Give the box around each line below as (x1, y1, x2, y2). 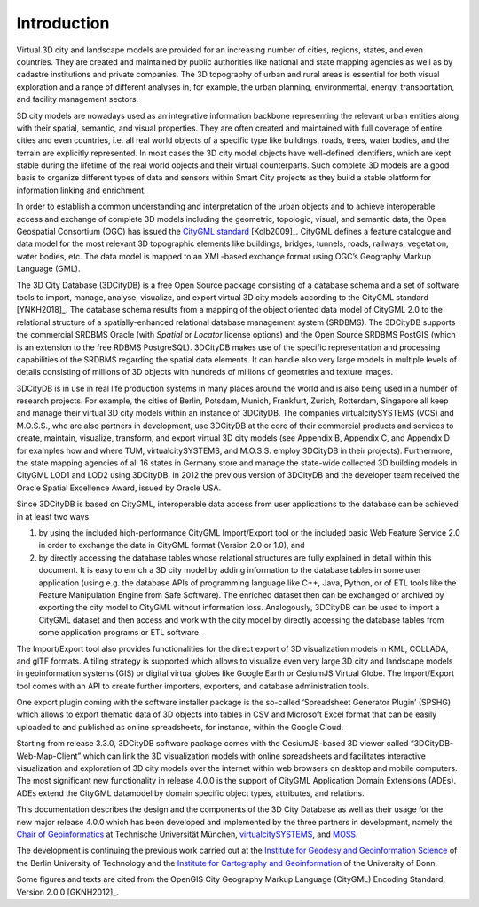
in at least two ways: (16, 511, 92, 521)
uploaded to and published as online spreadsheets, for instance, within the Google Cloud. (16, 721, 344, 732)
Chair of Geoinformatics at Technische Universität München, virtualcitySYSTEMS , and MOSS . (16, 829, 358, 839)
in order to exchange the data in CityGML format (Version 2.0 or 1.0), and (38, 540, 305, 551)
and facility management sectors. (16, 94, 139, 105)
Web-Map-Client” (16, 751, 82, 761)
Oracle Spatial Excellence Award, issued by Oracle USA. (16, 482, 222, 493)
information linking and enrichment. (16, 185, 146, 195)
